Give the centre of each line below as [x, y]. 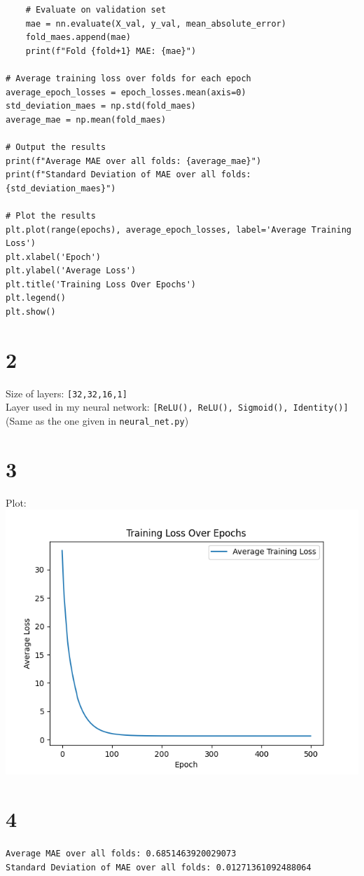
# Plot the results [51, 215]
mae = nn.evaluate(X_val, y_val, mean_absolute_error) [156, 23]
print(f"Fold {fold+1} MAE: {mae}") [111, 51]
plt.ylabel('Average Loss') [71, 271]
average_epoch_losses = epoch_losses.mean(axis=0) [126, 92]
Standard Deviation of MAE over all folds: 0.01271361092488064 [159, 867]
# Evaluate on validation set [96, 10]
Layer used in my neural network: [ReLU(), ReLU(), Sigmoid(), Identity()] [177, 407]
